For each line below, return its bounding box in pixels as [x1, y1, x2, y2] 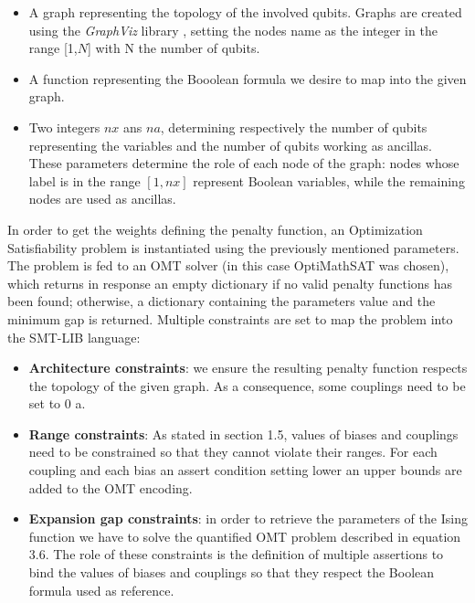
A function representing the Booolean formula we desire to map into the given [28, 69, 467, 88]
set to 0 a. [28, 394, 86, 413]
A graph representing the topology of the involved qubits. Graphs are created [28, 3, 462, 21]
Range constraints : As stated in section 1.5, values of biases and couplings [28, 424, 459, 443]
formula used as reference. [28, 580, 174, 599]
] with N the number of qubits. [87, 38, 260, 58]
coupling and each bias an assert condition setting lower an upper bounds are [28, 460, 462, 480]
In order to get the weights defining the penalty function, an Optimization [7, 219, 423, 238]
